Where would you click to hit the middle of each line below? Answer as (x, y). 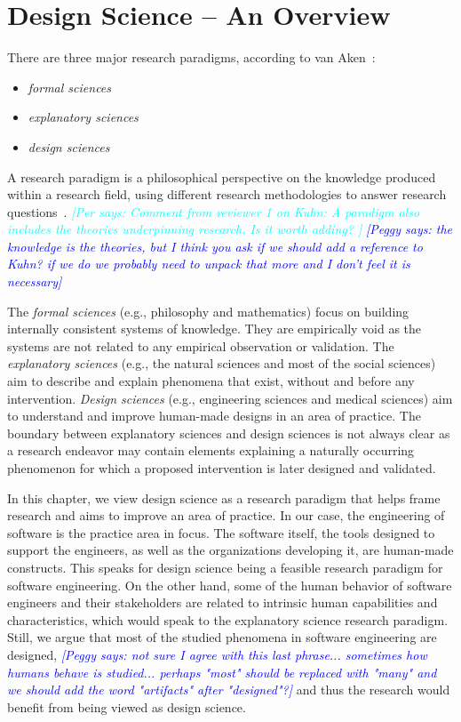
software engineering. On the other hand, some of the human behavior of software (230, 585)
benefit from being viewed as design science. (127, 706)
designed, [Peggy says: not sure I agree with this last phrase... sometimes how (217, 654)
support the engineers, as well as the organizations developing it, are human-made (230, 550)
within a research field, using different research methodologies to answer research (227, 194)
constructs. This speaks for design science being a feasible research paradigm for (225, 567)
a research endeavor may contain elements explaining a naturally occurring (211, 450)
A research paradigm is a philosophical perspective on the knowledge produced (222, 176)
